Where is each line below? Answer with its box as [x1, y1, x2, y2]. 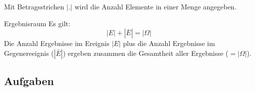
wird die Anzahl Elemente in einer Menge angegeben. [74, 1, 237, 11]
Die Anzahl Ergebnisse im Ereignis [4, 38, 110, 48]
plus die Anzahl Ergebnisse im [123, 38, 215, 48]
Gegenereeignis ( [4, 47, 54, 58]
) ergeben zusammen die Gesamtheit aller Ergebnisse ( [63, 47, 229, 58]
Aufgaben [4, 73, 54, 89]
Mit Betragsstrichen [4, 1, 64, 11]
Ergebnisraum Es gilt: [4, 18, 70, 28]
